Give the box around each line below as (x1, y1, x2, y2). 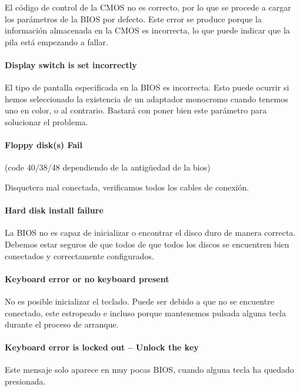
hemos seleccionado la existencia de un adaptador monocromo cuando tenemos (5, 92, 288, 105)
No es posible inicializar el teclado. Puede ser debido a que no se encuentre (5, 295, 274, 307)
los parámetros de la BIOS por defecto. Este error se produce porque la (5, 12, 262, 25)
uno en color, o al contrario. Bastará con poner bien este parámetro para (5, 104, 267, 116)
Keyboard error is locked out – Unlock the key (5, 341, 199, 353)
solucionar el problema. (5, 115, 88, 128)
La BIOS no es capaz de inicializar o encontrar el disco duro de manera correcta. (5, 226, 296, 239)
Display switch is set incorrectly (5, 58, 137, 71)
